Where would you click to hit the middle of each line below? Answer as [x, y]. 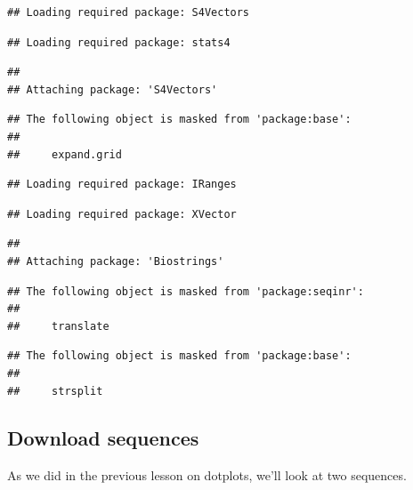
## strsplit [55, 391]
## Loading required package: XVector [122, 214]
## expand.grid [65, 154]
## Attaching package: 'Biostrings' [116, 261]
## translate [58, 326]
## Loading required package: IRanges [122, 185]
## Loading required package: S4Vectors [129, 12]
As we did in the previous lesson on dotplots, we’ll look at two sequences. [207, 475]
